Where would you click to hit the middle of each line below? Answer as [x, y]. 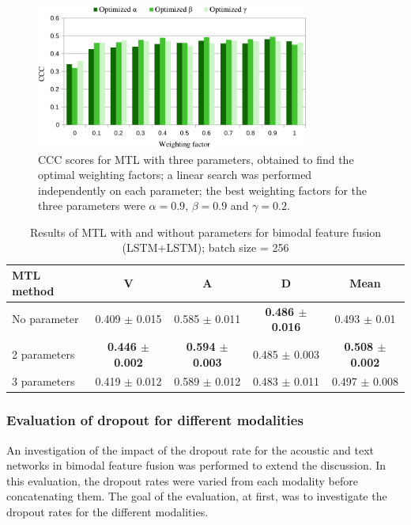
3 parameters [43, 381]
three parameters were [92, 205]
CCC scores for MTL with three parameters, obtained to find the [196, 159]
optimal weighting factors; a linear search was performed [175, 175]
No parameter [45, 319]
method [33, 290]
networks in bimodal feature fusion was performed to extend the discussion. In [196, 465]
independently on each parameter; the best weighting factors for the [203, 190]
